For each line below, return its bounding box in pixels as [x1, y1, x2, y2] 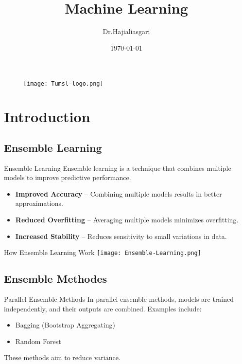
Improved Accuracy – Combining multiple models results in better [15, 188, 222, 199]
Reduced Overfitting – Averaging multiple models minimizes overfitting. [15, 214, 239, 224]
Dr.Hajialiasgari [103, 26, 150, 36]
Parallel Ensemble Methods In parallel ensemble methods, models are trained [4, 293, 234, 304]
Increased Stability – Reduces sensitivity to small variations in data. [15, 231, 227, 241]
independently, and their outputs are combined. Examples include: [4, 303, 202, 313]
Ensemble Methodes [4, 271, 107, 286]
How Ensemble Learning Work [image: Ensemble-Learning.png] [4, 247, 201, 257]
